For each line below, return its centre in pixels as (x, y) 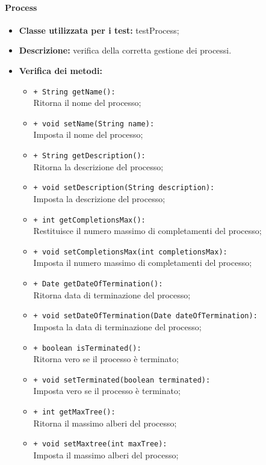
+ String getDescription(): (89, 156)
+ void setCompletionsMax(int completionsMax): (130, 252)
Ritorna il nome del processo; (87, 103)
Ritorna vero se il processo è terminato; (106, 359)
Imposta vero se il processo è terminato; (107, 391)
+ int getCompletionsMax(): (89, 220)
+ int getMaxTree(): (74, 412)
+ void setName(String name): (94, 124)
